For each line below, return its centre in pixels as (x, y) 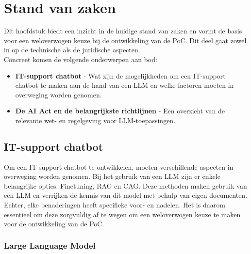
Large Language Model (50, 245)
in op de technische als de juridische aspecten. (72, 50)
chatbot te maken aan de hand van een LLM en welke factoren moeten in (125, 85)
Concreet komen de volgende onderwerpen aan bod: (81, 59)
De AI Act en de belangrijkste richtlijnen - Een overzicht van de (120, 111)
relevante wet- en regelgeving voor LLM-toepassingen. (95, 120)
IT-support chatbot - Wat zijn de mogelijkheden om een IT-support (120, 75)
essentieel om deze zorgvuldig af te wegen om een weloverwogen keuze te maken (122, 214)
